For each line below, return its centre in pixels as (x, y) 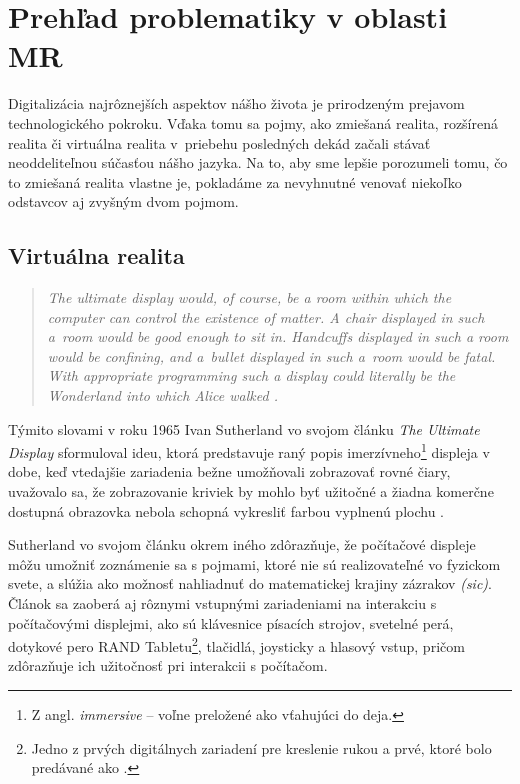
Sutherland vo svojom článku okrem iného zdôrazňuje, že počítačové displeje (242, 544)
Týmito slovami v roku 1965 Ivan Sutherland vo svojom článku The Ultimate (244, 428)
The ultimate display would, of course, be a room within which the (249, 297)
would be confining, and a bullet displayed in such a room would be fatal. (271, 355)
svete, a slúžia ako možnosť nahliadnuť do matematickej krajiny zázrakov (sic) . (250, 583)
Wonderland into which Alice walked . (162, 395)
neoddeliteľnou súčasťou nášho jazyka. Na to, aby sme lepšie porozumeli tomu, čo (258, 162)
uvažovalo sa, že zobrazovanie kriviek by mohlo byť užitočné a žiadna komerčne (251, 491)
